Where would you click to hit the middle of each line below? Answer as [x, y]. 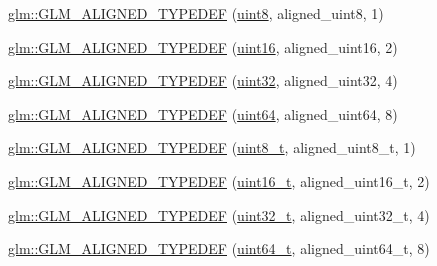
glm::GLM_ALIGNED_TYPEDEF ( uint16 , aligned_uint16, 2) [203, 46]
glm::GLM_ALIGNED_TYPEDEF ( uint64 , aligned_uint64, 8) [203, 113]
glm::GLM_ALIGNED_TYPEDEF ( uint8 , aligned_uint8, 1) [196, 13]
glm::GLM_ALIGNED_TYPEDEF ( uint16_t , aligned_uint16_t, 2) [219, 180]
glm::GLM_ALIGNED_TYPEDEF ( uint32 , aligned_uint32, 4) [203, 80]
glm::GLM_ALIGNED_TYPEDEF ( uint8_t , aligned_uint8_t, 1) [212, 147]
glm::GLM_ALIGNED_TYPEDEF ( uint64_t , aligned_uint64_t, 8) [219, 248]
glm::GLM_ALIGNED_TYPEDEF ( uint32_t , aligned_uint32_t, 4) [219, 214]
